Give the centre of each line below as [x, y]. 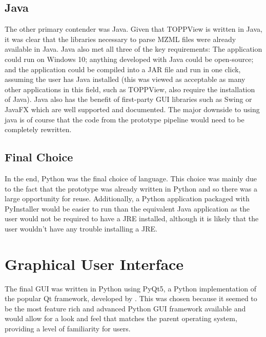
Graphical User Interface [94, 264]
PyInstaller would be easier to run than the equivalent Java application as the [127, 208]
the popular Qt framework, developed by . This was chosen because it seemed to [131, 298]
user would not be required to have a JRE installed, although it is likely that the [132, 218]
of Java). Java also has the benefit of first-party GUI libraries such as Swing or [128, 99]
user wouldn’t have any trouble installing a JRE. [81, 228]
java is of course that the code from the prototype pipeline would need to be [125, 119]
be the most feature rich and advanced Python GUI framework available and [125, 308]
